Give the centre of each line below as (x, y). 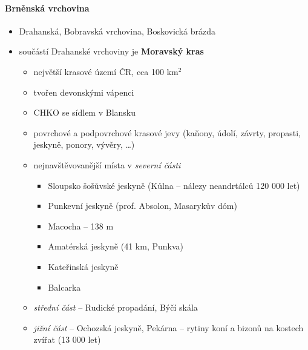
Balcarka (64, 287)
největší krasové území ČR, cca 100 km (106, 71)
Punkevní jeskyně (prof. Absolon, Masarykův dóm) (143, 206)
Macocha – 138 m (81, 226)
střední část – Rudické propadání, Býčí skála (116, 307)
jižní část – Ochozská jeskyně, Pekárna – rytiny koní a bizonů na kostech (169, 327)
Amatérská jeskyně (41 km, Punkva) (116, 246)
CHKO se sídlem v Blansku (84, 112)
